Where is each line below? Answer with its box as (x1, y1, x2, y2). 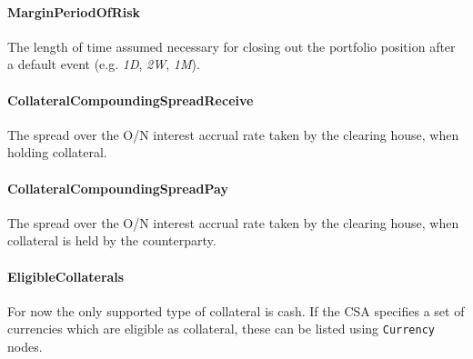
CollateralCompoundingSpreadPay (7, 178, 228, 197)
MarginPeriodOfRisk (7, 2, 141, 21)
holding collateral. (7, 143, 107, 162)
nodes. (7, 337, 43, 355)
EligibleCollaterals (7, 266, 125, 285)
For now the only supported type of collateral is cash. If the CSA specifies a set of (7, 301, 465, 320)
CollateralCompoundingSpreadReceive (7, 90, 254, 109)
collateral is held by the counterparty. (7, 231, 216, 250)
